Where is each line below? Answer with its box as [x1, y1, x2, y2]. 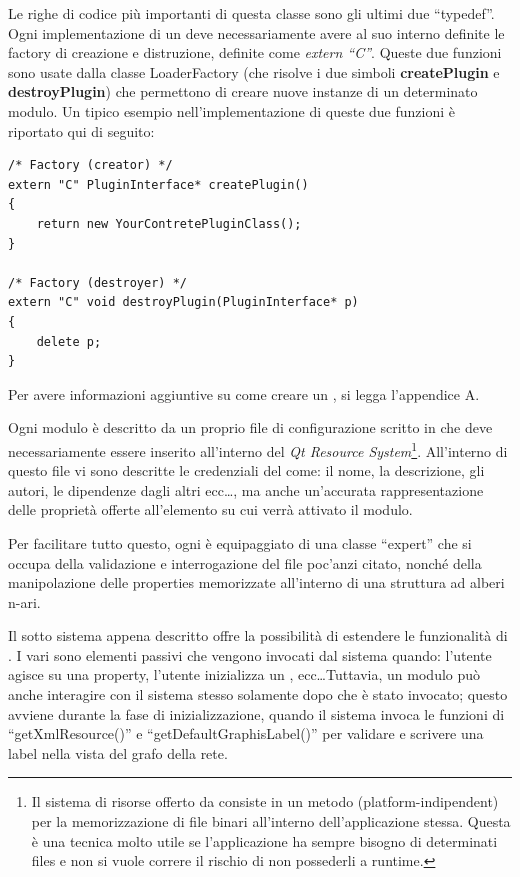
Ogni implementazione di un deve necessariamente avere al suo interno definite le [8, 22, 505, 43]
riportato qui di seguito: [8, 120, 155, 141]
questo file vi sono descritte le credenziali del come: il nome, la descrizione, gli [8, 460, 485, 481]
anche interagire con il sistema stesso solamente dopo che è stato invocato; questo [8, 684, 508, 705]
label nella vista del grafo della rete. [8, 742, 228, 763]
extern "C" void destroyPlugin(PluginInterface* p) [8, 295, 359, 310]
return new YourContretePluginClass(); [36, 216, 302, 231]
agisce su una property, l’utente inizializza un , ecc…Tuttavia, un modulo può [8, 664, 481, 685]
